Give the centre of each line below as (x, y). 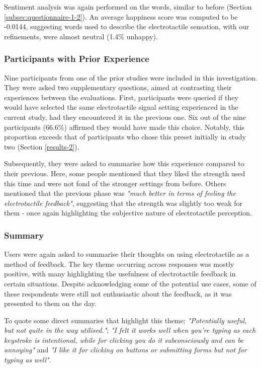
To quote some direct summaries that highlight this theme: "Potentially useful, (125, 320)
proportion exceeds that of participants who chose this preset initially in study (125, 137)
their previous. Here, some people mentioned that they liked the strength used (125, 173)
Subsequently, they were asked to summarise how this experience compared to (124, 163)
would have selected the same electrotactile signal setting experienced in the (121, 107)
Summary (24, 235)
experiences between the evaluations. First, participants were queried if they (121, 97)
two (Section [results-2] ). (42, 146)
